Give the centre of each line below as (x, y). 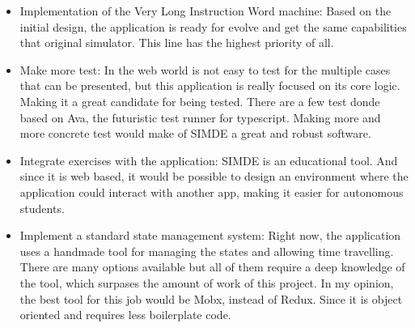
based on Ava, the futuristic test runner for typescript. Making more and (200, 117)
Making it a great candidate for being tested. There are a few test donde (200, 101)
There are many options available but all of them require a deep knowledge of (212, 267)
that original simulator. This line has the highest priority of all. (177, 43)
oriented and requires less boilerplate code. (125, 315)
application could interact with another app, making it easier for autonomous (212, 192)
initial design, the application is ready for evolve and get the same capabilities (213, 26)
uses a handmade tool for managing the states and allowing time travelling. (207, 251)
